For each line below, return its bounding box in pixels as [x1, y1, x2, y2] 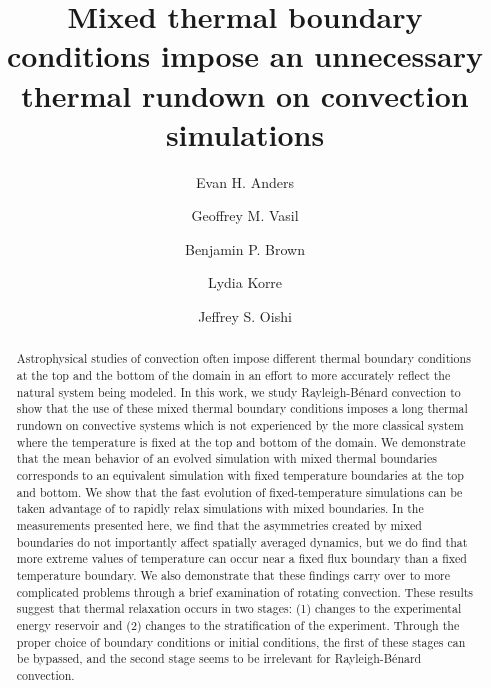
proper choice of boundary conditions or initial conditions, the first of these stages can [16, 633, 466, 650]
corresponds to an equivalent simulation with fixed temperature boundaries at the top [16, 467, 464, 484]
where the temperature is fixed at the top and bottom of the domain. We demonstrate [16, 433, 466, 450]
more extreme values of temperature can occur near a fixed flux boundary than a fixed [16, 550, 467, 567]
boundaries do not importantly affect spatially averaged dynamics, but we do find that [16, 533, 468, 550]
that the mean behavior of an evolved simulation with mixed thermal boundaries [16, 450, 437, 467]
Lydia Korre [207, 272, 283, 293]
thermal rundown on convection [21, 74, 469, 115]
